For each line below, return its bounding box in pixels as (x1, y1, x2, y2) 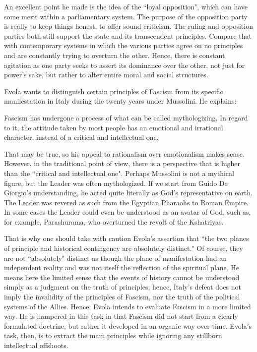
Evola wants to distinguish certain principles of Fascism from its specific (4, 86, 223, 96)
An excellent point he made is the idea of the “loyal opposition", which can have (4, 1, 248, 11)
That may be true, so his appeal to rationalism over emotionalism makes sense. (4, 148, 245, 159)
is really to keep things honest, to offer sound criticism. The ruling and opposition (4, 21, 253, 31)
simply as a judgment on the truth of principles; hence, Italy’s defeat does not (4, 282, 242, 292)
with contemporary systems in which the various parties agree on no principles (4, 40, 243, 51)
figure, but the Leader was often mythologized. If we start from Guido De (4, 177, 228, 188)
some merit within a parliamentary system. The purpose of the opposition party (4, 11, 248, 21)
